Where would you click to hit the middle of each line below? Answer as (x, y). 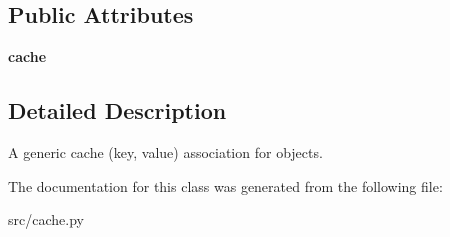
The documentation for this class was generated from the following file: (225, 185)
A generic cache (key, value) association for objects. (165, 152)
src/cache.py (46, 219)
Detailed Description (117, 110)
